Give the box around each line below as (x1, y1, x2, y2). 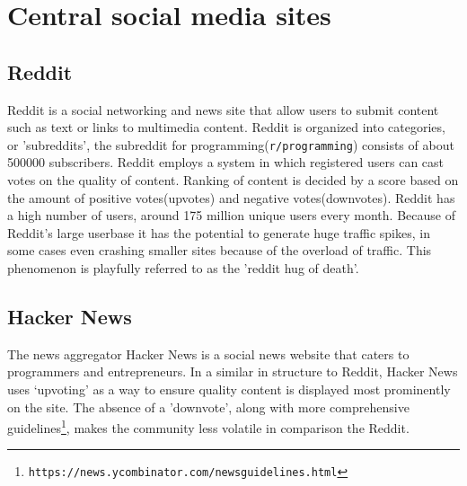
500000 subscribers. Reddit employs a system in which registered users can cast (7, 153, 445, 172)
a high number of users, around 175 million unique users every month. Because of (7, 206, 455, 225)
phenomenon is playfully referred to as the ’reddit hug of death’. (7, 258, 359, 277)
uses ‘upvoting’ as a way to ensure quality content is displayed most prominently (7, 379, 451, 398)
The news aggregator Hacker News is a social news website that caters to (7, 344, 410, 363)
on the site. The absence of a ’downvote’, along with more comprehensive (7, 397, 410, 416)
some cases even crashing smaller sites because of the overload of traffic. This (7, 241, 432, 260)
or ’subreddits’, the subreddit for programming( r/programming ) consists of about (7, 135, 454, 154)
